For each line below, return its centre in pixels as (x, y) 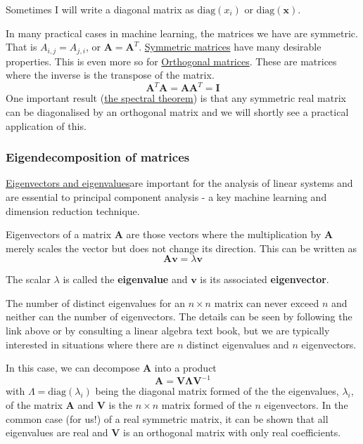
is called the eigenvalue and (125, 279)
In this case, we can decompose (73, 368)
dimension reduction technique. (73, 210)
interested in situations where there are (90, 344)
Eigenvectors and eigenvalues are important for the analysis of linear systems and (179, 183)
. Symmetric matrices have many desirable (230, 47)
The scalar (28, 279)
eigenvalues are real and (57, 432)
